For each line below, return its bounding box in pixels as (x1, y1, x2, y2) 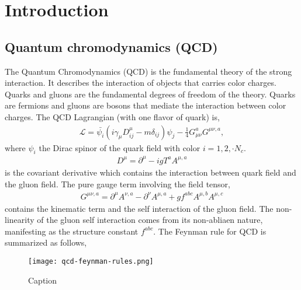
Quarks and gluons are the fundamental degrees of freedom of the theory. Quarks (5, 88, 296, 100)
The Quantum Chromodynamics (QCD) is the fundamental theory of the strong (5, 65, 292, 77)
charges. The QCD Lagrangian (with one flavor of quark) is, (5, 110, 220, 123)
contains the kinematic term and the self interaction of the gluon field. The (5, 202, 274, 214)
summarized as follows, (5, 236, 87, 249)
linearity (5, 214, 34, 226)
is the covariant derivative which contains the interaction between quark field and (5, 166, 296, 178)
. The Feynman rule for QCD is (153, 225, 267, 237)
